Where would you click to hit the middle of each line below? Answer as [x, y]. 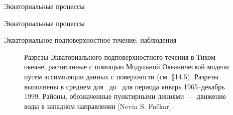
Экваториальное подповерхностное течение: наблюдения [90, 40]
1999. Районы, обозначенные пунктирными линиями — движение [125, 96]
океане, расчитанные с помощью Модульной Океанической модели [127, 67]
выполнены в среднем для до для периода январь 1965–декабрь [125, 86]
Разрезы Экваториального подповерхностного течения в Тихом [120, 56]
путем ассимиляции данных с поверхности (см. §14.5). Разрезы [121, 76]
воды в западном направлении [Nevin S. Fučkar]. [99, 106]
